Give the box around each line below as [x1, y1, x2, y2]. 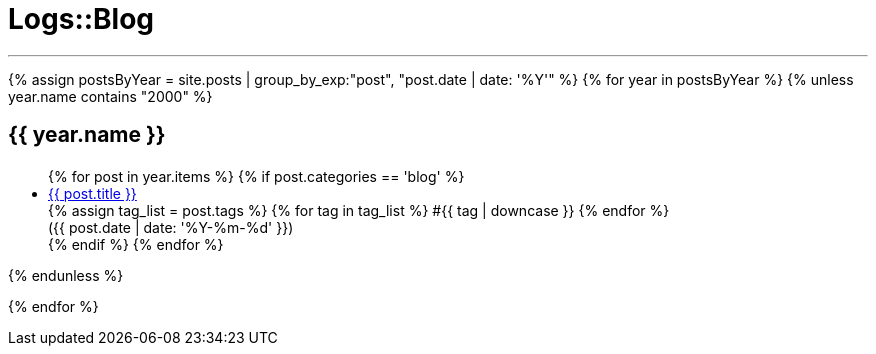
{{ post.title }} [48, 185, 137, 203]
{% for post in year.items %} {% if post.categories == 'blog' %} [48, 168, 465, 186]
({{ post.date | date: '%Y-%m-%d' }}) [48, 219, 294, 237]
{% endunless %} [8, 267, 124, 285]
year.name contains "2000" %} [8, 87, 213, 105]
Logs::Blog [8, 2, 155, 36]
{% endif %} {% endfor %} [48, 236, 224, 254]
